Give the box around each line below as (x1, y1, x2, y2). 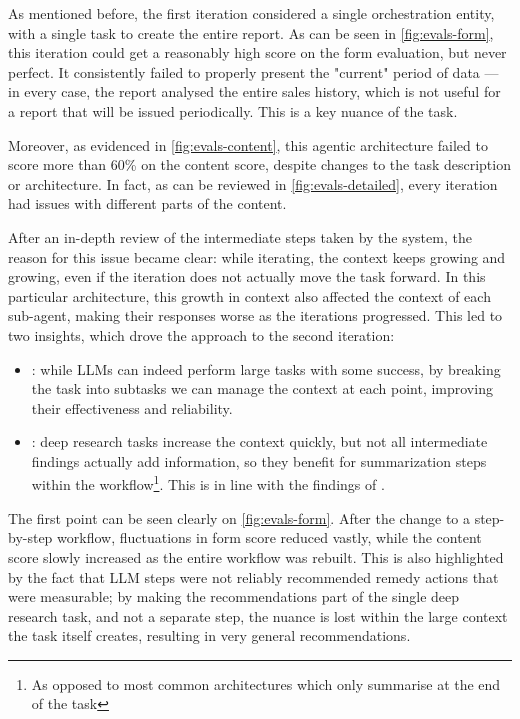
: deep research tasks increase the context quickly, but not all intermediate (31, 431, 488, 452)
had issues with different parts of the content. (8, 193, 287, 214)
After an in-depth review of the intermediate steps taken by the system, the (8, 226, 472, 247)
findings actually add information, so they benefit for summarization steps (31, 450, 487, 471)
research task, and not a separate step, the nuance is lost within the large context (8, 605, 508, 626)
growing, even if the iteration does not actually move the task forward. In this (8, 266, 486, 287)
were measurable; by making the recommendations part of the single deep (8, 586, 460, 607)
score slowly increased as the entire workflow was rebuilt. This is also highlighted (8, 546, 504, 567)
